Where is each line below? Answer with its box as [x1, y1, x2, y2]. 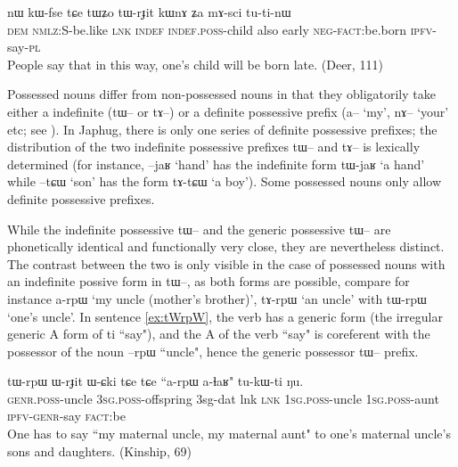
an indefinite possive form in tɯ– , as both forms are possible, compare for [7, 272, 410, 291]
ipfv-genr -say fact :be [7, 406, 126, 425]
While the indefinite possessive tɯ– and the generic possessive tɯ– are [7, 219, 391, 238]
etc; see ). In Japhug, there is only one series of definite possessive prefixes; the [7, 119, 438, 138]
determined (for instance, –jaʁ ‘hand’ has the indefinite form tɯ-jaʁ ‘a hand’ [7, 154, 425, 173]
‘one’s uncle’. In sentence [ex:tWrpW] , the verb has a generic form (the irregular [7, 307, 443, 325]
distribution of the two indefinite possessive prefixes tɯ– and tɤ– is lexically [7, 137, 421, 156]
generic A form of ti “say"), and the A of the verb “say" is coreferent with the [7, 324, 430, 343]
